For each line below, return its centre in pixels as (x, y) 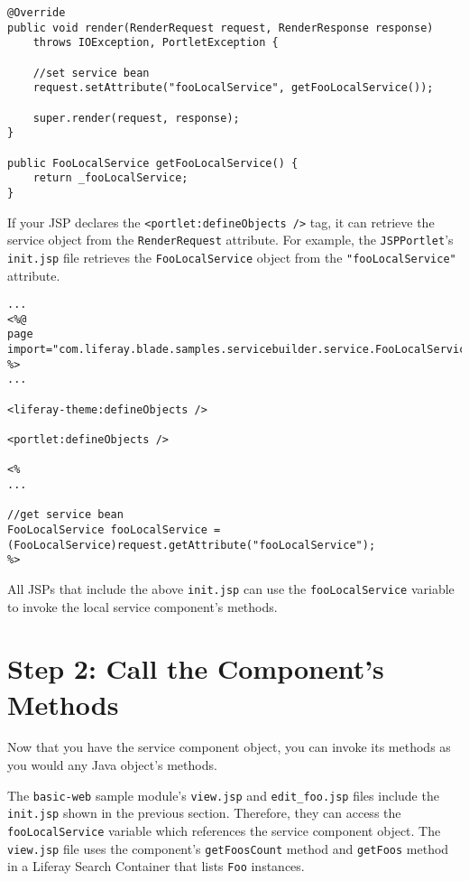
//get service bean (65, 515)
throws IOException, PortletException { (156, 43)
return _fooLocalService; (110, 178)
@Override (37, 13)
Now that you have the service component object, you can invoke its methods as (229, 747)
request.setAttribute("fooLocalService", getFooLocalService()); (233, 88)
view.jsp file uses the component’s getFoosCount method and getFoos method (228, 848)
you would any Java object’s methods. (112, 765)
